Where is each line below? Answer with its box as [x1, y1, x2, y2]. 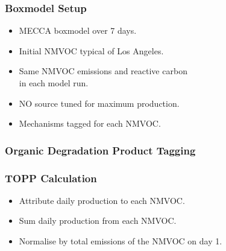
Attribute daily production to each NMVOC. [19, 194, 185, 206]
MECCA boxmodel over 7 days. [19, 24, 137, 37]
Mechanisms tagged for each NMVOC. [19, 117, 161, 130]
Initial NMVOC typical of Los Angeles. [19, 44, 164, 57]
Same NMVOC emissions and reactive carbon [19, 65, 187, 77]
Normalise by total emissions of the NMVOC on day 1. [19, 235, 222, 247]
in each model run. [19, 77, 89, 89]
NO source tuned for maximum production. [19, 97, 180, 109]
